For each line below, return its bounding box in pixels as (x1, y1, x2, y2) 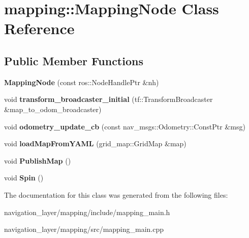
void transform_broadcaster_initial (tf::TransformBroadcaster (4, 94, 213, 104)
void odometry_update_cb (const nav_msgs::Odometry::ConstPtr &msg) (4, 121, 245, 131)
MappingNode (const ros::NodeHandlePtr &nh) (4, 76, 159, 87)
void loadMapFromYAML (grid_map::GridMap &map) (4, 138, 186, 149)
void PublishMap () (4, 155, 71, 166)
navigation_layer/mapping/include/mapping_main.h (4, 206, 170, 217)
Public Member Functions (4, 52, 143, 68)
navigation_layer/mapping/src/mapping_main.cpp (4, 224, 164, 234)
